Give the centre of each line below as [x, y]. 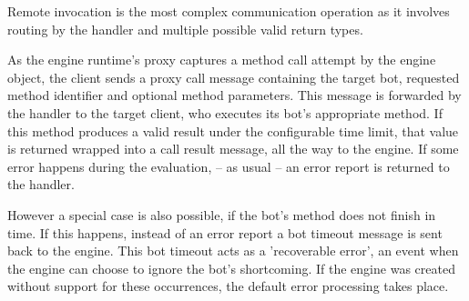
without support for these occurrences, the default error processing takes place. [228, 286]
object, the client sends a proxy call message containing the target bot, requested [234, 77]
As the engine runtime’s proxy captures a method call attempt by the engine [222, 60]
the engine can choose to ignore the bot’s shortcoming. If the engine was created [231, 268]
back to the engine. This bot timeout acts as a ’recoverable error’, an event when [233, 251]
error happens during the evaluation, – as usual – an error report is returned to [229, 166]
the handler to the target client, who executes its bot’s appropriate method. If [225, 112]
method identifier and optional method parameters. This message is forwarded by [234, 95]
